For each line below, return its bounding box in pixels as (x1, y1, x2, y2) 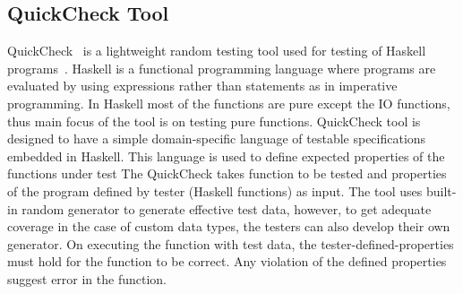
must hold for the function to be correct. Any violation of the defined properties (7, 252, 447, 271)
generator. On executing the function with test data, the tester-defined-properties (7, 234, 454, 253)
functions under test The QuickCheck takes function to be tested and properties (7, 164, 447, 183)
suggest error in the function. (7, 269, 167, 288)
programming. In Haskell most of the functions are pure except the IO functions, (7, 93, 450, 112)
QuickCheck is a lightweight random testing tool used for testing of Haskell (7, 41, 426, 60)
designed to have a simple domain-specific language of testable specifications (7, 129, 426, 148)
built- (426, 181, 457, 200)
